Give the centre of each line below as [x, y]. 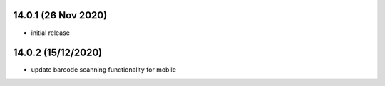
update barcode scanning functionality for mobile [103, 70]
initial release [51, 33]
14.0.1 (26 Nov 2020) [60, 15]
